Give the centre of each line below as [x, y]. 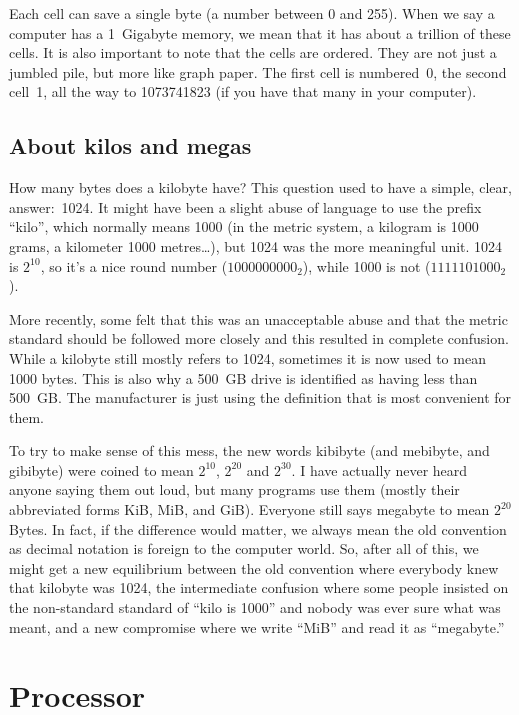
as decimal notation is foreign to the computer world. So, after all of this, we [244, 548]
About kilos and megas [130, 145]
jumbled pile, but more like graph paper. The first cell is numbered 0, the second [258, 71]
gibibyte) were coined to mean [101, 469]
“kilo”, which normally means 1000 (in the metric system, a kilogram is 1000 [244, 226]
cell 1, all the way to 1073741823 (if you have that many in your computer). [243, 91]
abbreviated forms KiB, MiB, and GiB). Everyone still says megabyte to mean [249, 509]
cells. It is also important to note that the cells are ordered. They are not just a [253, 52]
